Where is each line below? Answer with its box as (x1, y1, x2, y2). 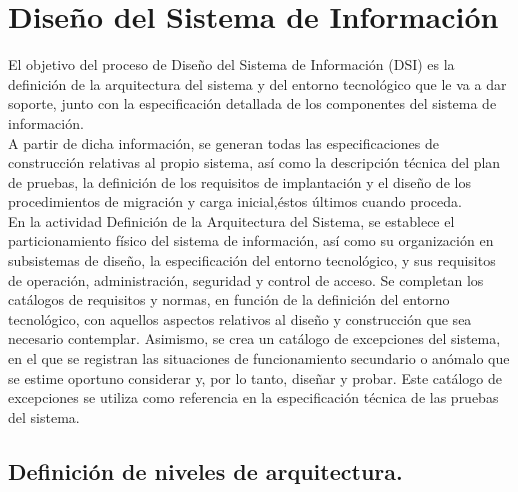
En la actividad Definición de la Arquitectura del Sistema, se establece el (8, 210, 455, 231)
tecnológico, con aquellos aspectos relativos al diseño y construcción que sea (8, 308, 472, 329)
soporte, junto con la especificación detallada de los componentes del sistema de (8, 93, 497, 114)
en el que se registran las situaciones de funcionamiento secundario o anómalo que (8, 348, 510, 369)
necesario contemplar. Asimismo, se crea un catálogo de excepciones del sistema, (8, 328, 501, 349)
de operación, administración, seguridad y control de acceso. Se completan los (8, 269, 484, 290)
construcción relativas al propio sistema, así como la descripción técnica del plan (8, 152, 501, 173)
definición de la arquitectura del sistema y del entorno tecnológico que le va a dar (8, 73, 507, 94)
